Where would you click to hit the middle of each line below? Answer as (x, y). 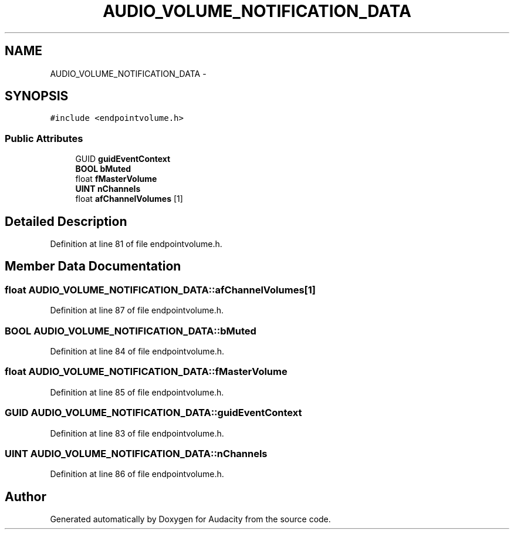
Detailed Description (66, 221)
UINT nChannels (108, 189)
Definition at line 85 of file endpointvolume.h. (137, 392)
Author (26, 496)
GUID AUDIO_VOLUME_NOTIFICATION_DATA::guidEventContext (153, 413)
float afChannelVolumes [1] (129, 199)
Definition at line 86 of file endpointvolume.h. (137, 474)
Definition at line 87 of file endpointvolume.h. (137, 310)
